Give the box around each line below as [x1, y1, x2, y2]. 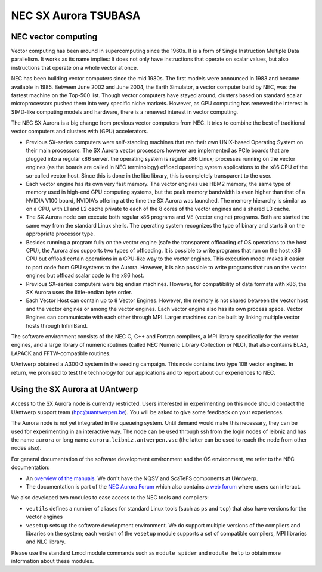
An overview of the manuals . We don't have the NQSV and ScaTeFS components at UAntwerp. [26, 474, 258, 482]
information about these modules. [11, 558, 94, 565]
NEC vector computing [11, 32, 98, 42]
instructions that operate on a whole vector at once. [11, 64, 138, 71]
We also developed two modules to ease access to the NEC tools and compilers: [11, 494, 209, 501]
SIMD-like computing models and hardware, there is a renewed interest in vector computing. [11, 108, 239, 116]
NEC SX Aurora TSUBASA [11, 9, 141, 22]
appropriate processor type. [26, 230, 95, 238]
